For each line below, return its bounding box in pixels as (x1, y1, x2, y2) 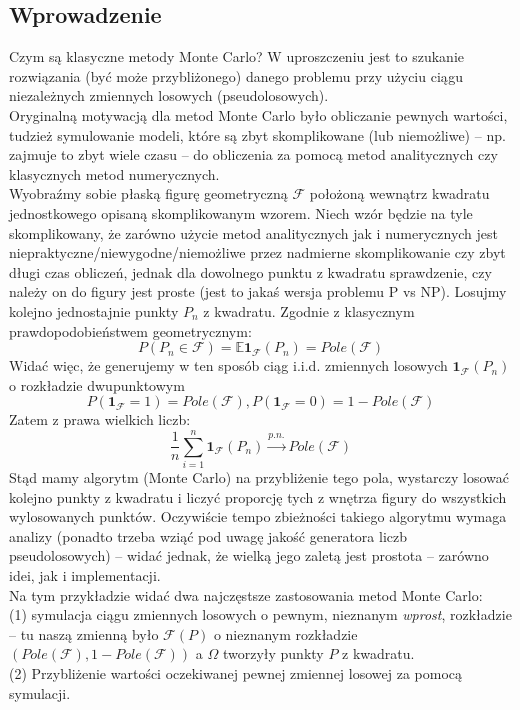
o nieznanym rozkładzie (213, 623, 358, 644)
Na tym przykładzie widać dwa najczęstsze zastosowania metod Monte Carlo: (9, 584, 483, 605)
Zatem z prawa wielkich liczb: (9, 409, 191, 430)
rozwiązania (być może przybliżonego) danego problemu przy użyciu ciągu (9, 65, 463, 86)
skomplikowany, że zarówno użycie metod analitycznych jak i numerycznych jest (9, 222, 499, 243)
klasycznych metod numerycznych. (9, 163, 220, 184)
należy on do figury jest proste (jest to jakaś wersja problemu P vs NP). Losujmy (9, 281, 507, 302)
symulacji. (9, 682, 71, 703)
